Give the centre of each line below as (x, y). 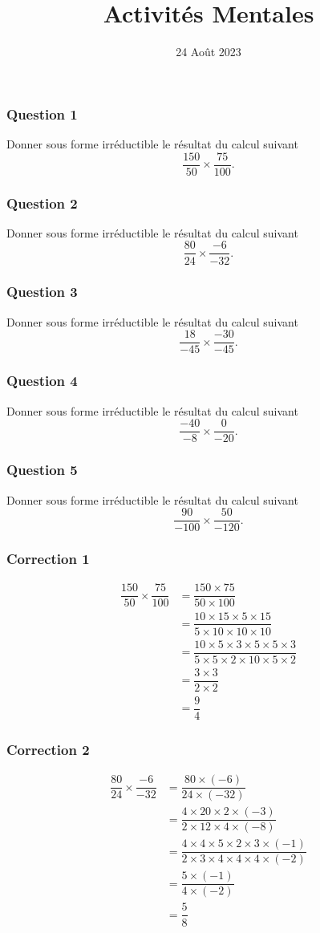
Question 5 (42, 470)
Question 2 (42, 203)
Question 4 (42, 381)
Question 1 (42, 114)
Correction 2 (48, 749)
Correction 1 (48, 559)
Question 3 (42, 292)
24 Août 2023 (209, 52)
